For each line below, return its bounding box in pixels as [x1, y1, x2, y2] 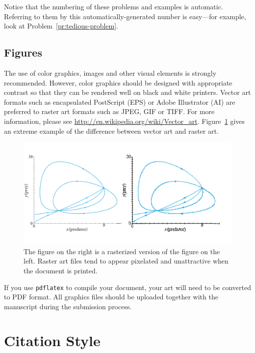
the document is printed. [24, 265, 98, 275]
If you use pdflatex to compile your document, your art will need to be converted [4, 282, 251, 292]
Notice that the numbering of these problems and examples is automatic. [4, 1, 223, 11]
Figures [4, 45, 42, 60]
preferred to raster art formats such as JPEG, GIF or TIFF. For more [4, 106, 215, 117]
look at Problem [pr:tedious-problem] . [4, 21, 119, 31]
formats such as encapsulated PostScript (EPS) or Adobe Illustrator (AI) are [4, 96, 235, 107]
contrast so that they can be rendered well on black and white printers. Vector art [4, 87, 251, 97]
